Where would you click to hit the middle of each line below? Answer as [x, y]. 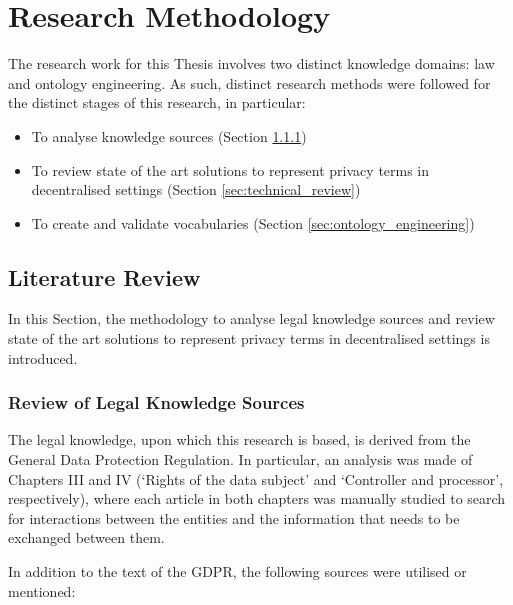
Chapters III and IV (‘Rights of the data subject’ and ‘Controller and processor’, [256, 478]
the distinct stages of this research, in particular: [157, 102]
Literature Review [104, 276]
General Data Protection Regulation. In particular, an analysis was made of [240, 459]
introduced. [43, 357]
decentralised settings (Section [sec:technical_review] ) [196, 189]
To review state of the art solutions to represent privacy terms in [230, 169]
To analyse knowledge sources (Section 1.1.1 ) [169, 135]
